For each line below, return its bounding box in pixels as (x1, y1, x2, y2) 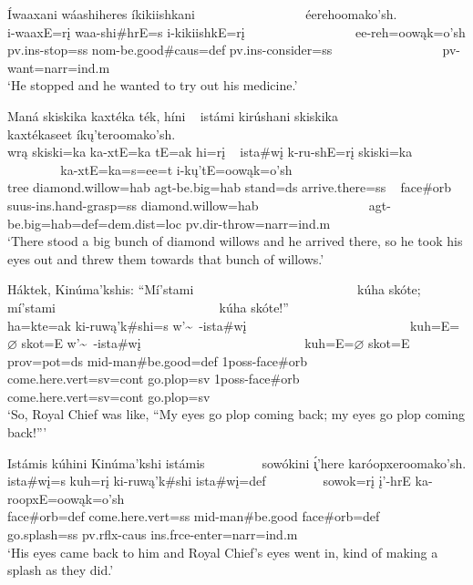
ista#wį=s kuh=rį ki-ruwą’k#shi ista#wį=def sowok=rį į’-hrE (7, 471, 411, 490)
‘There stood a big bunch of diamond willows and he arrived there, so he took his (7, 231, 463, 251)
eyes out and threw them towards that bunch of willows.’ (7, 249, 324, 268)
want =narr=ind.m (7, 57, 110, 77)
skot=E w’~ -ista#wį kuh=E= (21, 334, 355, 353)
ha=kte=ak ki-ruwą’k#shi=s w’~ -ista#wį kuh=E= (7, 315, 460, 334)
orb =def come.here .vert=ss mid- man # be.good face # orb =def (39, 507, 380, 526)
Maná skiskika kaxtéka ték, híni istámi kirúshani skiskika (7, 106, 338, 125)
